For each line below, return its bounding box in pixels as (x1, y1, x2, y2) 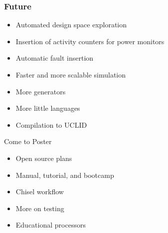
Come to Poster (4, 136, 52, 147)
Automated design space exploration (15, 19, 127, 30)
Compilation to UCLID (15, 119, 87, 130)
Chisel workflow (15, 186, 64, 197)
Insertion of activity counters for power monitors (15, 36, 165, 46)
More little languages (15, 103, 80, 113)
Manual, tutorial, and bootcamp (15, 169, 114, 180)
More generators (15, 86, 66, 96)
